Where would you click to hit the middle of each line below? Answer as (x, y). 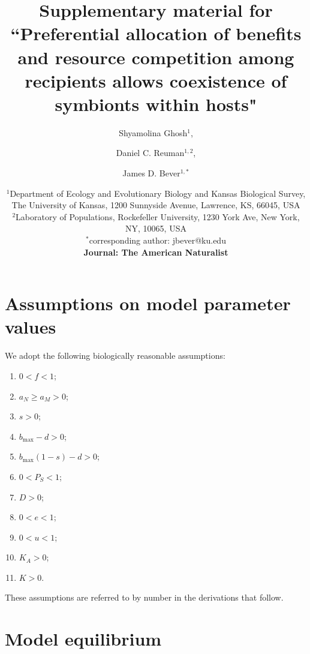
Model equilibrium (83, 639)
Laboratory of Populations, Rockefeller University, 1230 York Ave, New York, (158, 216)
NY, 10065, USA (156, 228)
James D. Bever (151, 173)
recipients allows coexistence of (156, 80)
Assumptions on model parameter (148, 303)
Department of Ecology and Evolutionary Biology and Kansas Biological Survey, (158, 193)
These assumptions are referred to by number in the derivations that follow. (144, 597)
